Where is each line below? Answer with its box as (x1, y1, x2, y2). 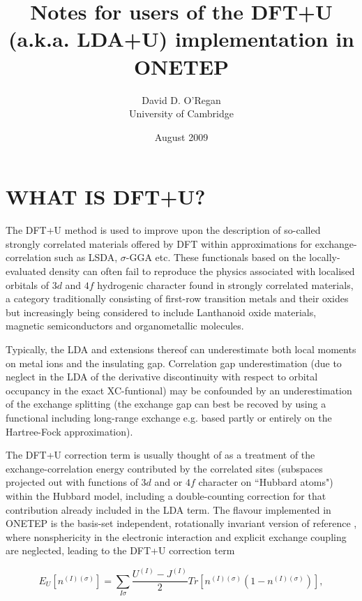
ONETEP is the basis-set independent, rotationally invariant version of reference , (6, 516, 357, 530)
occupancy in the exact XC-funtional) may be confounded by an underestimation (6, 383, 352, 397)
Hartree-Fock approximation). (6, 424, 133, 438)
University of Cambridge (129, 106, 234, 121)
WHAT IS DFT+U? (6, 182, 206, 211)
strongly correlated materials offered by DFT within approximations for (6, 236, 312, 251)
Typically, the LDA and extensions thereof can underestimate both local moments (6, 341, 356, 356)
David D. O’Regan (142, 92, 221, 107)
